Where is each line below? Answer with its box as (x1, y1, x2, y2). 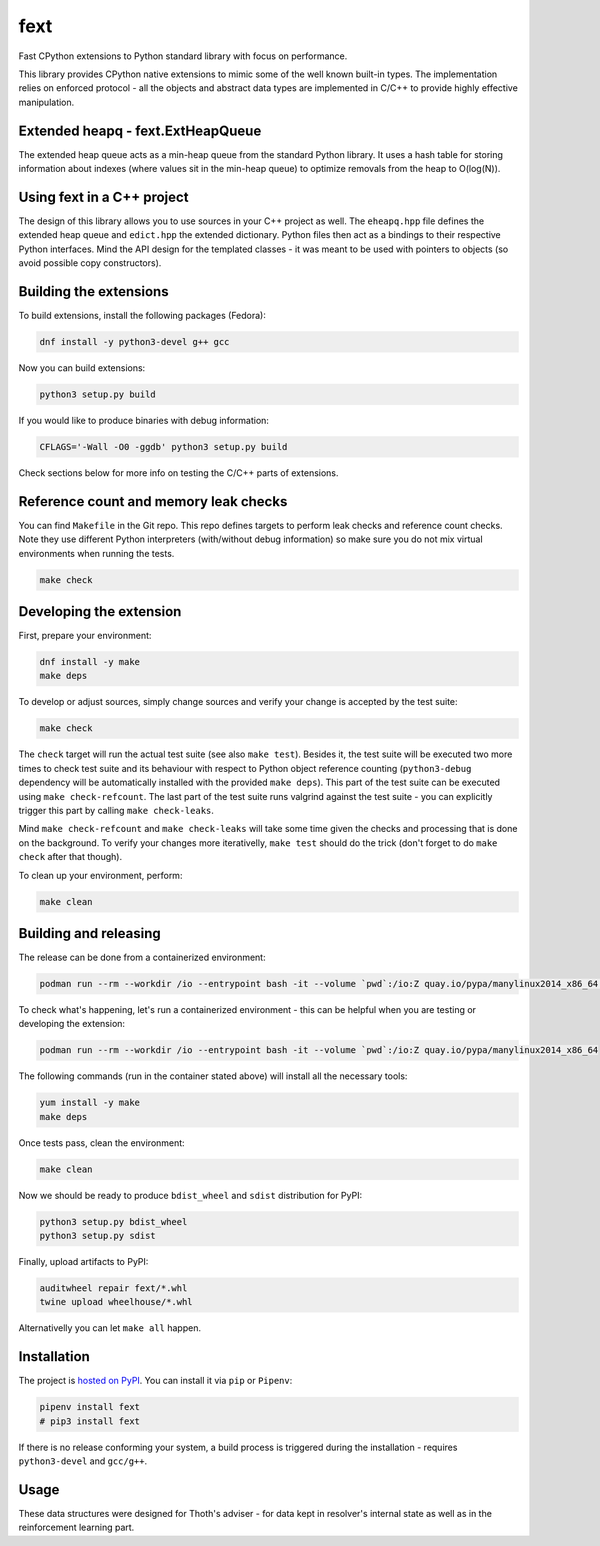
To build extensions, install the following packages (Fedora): (18, 310, 267, 321)
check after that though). (18, 851, 123, 863)
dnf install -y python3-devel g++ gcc (39, 336, 230, 347)
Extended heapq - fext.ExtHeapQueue (18, 122, 262, 139)
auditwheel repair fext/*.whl (39, 1283, 188, 1294)
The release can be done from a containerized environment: (18, 951, 266, 964)
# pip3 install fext (39, 1415, 140, 1427)
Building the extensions (18, 283, 169, 300)
